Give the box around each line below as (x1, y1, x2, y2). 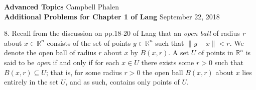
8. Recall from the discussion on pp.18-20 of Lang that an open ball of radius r (4, 28, 245, 38)
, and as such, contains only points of (65, 77, 180, 87)
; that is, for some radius (46, 67, 122, 77)
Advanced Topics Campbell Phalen (4, 1, 119, 11)
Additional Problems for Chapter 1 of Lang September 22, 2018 (4, 11, 220, 21)
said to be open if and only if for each (4, 57, 119, 67)
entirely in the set (4, 77, 59, 87)
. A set (168, 47, 189, 58)
